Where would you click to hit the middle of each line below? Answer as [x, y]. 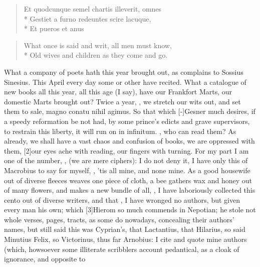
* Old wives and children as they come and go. [96, 55]
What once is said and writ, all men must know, [98, 45]
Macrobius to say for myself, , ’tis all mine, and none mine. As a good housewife [127, 170]
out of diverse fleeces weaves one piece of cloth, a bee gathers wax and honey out [128, 180]
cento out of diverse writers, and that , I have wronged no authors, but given [122, 199]
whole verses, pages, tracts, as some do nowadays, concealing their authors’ [119, 219]
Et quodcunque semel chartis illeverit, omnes [93, 9]
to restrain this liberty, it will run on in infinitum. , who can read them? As [120, 131]
